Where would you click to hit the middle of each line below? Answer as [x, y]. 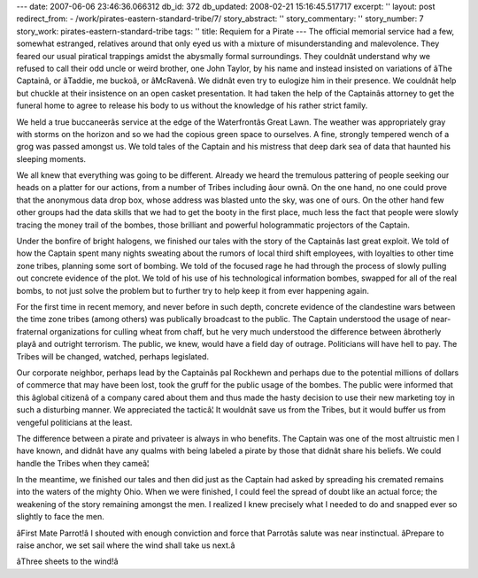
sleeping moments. [51, 158]
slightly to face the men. [61, 517]
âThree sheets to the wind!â [67, 561]
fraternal [32, 331]
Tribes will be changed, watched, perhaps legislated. [113, 356]
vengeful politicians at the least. [74, 422]
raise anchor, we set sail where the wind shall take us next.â [126, 545]
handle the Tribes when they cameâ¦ [83, 463]
